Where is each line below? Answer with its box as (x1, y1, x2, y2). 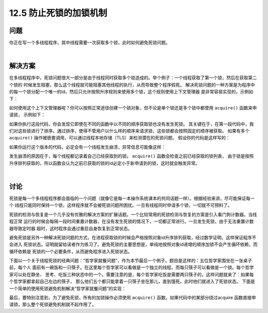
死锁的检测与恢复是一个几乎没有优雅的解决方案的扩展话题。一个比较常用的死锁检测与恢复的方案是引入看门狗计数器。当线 (9, 211, 257, 217)
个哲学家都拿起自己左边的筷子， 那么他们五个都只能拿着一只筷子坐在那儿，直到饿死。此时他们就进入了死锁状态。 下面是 (9, 279, 255, 285)
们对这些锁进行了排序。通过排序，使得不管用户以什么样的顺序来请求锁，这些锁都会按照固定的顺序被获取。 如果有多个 (9, 128, 250, 134)
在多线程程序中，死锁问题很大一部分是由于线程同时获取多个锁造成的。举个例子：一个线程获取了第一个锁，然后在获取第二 (9, 75, 257, 81)
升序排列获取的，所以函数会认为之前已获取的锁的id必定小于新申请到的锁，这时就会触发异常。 (9, 160, 200, 166)
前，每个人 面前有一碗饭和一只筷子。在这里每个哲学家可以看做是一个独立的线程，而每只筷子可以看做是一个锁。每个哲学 (9, 264, 254, 271)
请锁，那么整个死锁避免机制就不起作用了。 (9, 302, 96, 308)
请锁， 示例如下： (9, 112, 46, 118)
